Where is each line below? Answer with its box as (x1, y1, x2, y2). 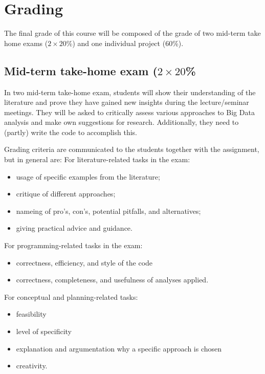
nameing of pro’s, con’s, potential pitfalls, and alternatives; (16, 205, 201, 216)
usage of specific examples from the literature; (16, 171, 160, 182)
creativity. (16, 360, 48, 371)
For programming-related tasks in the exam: (4, 240, 143, 251)
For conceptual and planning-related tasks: (4, 291, 138, 302)
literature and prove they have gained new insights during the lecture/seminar (4, 97, 249, 107)
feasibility (16, 309, 47, 319)
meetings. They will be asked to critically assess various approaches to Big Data (4, 106, 255, 117)
